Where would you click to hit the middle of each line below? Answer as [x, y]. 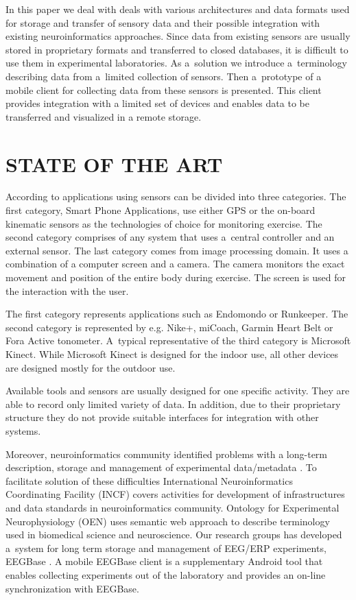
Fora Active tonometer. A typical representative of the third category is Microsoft [178, 340]
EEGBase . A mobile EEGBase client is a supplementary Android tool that [164, 561]
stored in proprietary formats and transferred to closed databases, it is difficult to [177, 49]
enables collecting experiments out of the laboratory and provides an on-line [166, 574]
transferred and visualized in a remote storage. [104, 116]
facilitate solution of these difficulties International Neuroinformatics [149, 480]
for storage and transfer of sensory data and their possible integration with [163, 22]
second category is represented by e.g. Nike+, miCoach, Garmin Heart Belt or [169, 327]
